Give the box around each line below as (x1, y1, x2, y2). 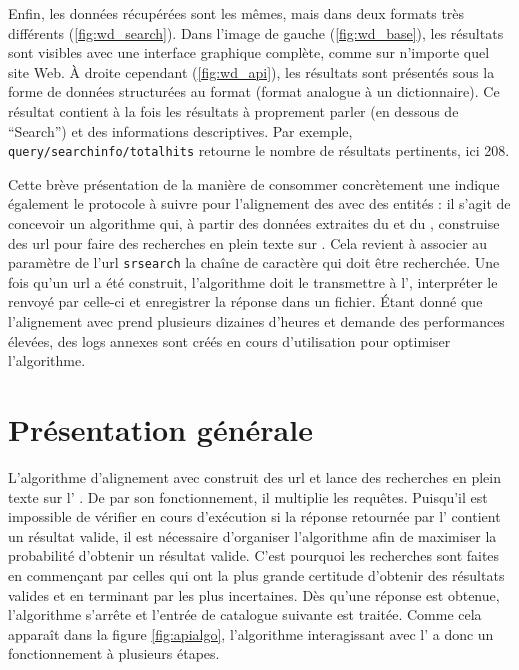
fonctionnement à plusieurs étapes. (8, 643, 220, 664)
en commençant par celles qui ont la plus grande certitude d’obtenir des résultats (8, 564, 505, 585)
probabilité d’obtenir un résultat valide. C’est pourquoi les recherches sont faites (8, 545, 500, 566)
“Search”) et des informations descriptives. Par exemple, (8, 120, 353, 141)
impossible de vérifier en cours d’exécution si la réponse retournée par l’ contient (8, 506, 501, 527)
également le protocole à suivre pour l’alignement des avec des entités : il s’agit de (8, 193, 511, 214)
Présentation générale (8, 409, 313, 449)
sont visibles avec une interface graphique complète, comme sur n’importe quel (8, 42, 490, 63)
